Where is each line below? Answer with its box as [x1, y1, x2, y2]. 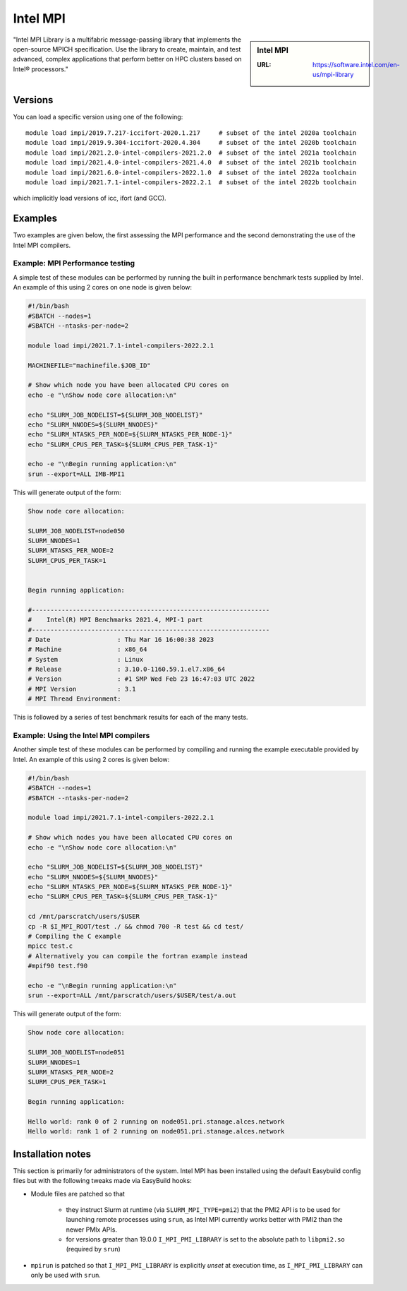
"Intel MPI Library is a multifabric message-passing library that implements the [13, 35, 241, 44]
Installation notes [13, 1148, 92, 1160]
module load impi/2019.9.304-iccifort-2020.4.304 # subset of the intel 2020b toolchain [25, 138, 357, 147]
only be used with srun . [30, 1271, 102, 1280]
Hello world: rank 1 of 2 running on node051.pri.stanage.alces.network [28, 1127, 285, 1136]
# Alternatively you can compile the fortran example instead [28, 952, 248, 960]
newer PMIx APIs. [66, 1225, 118, 1234]
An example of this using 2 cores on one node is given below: [13, 283, 193, 292]
